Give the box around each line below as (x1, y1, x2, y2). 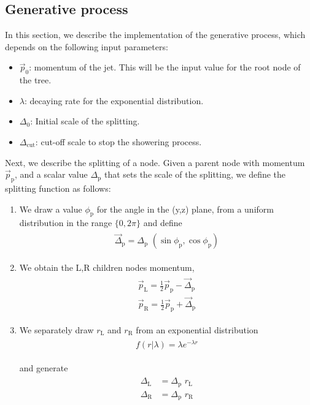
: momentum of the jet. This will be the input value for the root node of (29, 61, 301, 74)
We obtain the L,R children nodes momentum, (19, 261, 195, 274)
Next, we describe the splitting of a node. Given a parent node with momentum (5, 156, 305, 168)
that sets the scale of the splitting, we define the (104, 168, 286, 181)
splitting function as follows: (5, 181, 111, 194)
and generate (19, 361, 68, 374)
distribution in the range (19, 216, 112, 229)
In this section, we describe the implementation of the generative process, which (5, 28, 306, 41)
